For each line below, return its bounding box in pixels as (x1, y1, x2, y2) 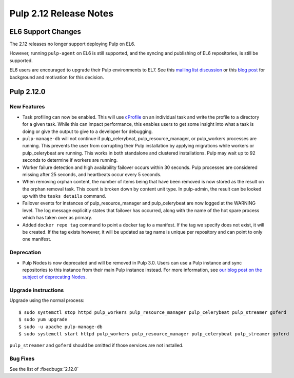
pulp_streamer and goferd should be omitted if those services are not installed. (9, 342, 184, 349)
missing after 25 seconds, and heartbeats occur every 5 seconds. (22, 171, 162, 177)
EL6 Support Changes (9, 27, 82, 36)
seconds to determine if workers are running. (22, 157, 118, 163)
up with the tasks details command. (22, 193, 106, 199)
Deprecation (9, 249, 41, 256)
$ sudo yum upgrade (18, 316, 68, 323)
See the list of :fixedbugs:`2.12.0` (9, 366, 79, 372)
